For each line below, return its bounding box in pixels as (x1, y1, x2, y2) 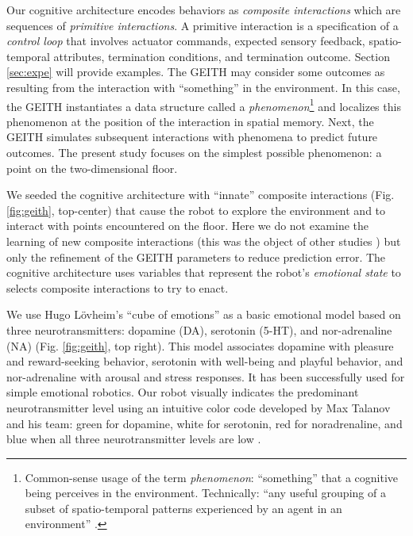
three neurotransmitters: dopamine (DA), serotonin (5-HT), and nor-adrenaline (6, 321, 392, 338)
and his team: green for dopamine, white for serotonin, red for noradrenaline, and (6, 415, 403, 431)
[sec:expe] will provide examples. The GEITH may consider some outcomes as (6, 63, 385, 80)
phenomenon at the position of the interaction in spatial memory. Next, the (6, 113, 374, 129)
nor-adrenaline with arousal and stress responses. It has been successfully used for (6, 368, 405, 385)
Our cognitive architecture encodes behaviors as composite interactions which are (6, 2, 401, 17)
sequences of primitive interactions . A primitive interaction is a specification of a (6, 17, 399, 33)
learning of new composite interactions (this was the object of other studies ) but (6, 232, 401, 249)
